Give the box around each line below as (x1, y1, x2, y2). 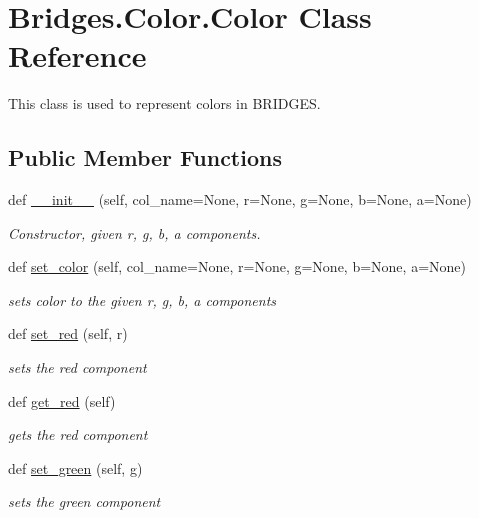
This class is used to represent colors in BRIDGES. (8, 93, 321, 114)
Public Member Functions (8, 142, 282, 173)
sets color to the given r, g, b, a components (8, 289, 277, 310)
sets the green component (8, 491, 161, 512)
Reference (8, 35, 147, 76)
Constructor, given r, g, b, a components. (8, 222, 261, 243)
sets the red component (8, 357, 147, 378)
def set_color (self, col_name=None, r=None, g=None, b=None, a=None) (8, 256, 466, 277)
